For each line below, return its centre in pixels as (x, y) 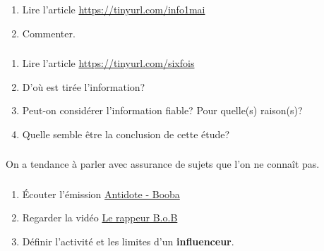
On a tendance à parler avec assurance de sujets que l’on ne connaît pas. (163, 164)
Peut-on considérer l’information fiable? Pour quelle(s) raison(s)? (162, 110)
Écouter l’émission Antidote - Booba (101, 194)
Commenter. (49, 33)
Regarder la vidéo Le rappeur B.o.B (100, 218)
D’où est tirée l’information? (84, 86)
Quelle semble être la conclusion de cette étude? (126, 134)
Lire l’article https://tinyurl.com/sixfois (108, 63)
